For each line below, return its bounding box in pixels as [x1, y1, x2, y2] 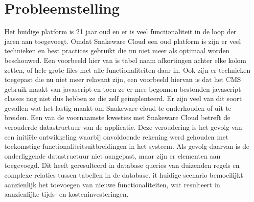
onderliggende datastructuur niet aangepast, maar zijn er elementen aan [4, 150, 221, 161]
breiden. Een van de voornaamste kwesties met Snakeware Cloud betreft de [4, 112, 231, 122]
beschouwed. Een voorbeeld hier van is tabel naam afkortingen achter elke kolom [4, 55, 246, 65]
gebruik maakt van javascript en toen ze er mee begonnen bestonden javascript [4, 83, 241, 94]
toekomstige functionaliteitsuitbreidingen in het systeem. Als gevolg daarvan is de [4, 141, 250, 151]
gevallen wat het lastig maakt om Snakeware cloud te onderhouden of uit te [4, 102, 231, 113]
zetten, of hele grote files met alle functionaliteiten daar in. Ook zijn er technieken [4, 64, 251, 75]
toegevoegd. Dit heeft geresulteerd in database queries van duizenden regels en [4, 160, 240, 170]
